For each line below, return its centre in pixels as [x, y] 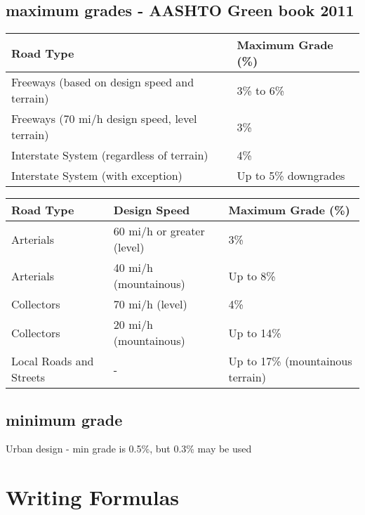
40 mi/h [133, 268]
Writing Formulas [93, 497]
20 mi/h [133, 325]
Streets [28, 377]
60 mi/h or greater [159, 231]
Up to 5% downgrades [291, 176]
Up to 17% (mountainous [290, 361]
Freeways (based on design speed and [103, 82]
